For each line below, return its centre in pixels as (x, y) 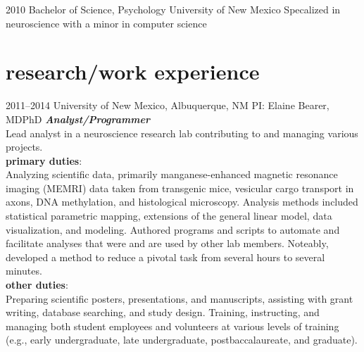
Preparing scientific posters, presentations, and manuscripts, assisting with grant (180, 298)
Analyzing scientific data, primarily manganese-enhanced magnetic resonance (172, 174)
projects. (24, 147)
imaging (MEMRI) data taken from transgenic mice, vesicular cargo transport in (180, 188)
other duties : (37, 285)
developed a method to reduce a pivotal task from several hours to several (165, 257)
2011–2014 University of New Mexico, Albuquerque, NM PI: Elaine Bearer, (168, 105)
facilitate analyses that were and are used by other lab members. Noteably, (167, 243)
